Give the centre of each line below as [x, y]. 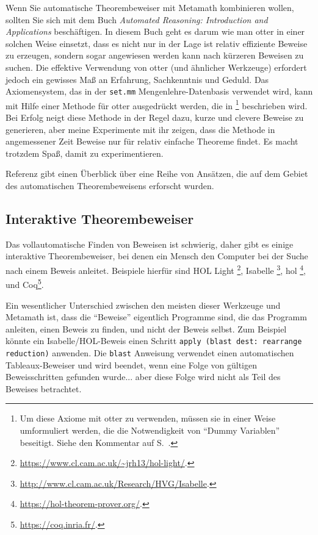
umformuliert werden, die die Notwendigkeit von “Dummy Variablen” [150, 430]
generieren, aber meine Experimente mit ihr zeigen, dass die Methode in [140, 129]
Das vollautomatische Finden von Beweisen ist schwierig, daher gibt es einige [150, 244]
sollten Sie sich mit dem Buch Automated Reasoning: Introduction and [137, 19]
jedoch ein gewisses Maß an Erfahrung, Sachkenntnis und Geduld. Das [137, 79]
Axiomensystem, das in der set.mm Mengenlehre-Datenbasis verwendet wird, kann [159, 91]
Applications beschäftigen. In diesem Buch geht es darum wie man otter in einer [155, 31]
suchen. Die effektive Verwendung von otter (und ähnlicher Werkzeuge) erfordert [156, 67]
